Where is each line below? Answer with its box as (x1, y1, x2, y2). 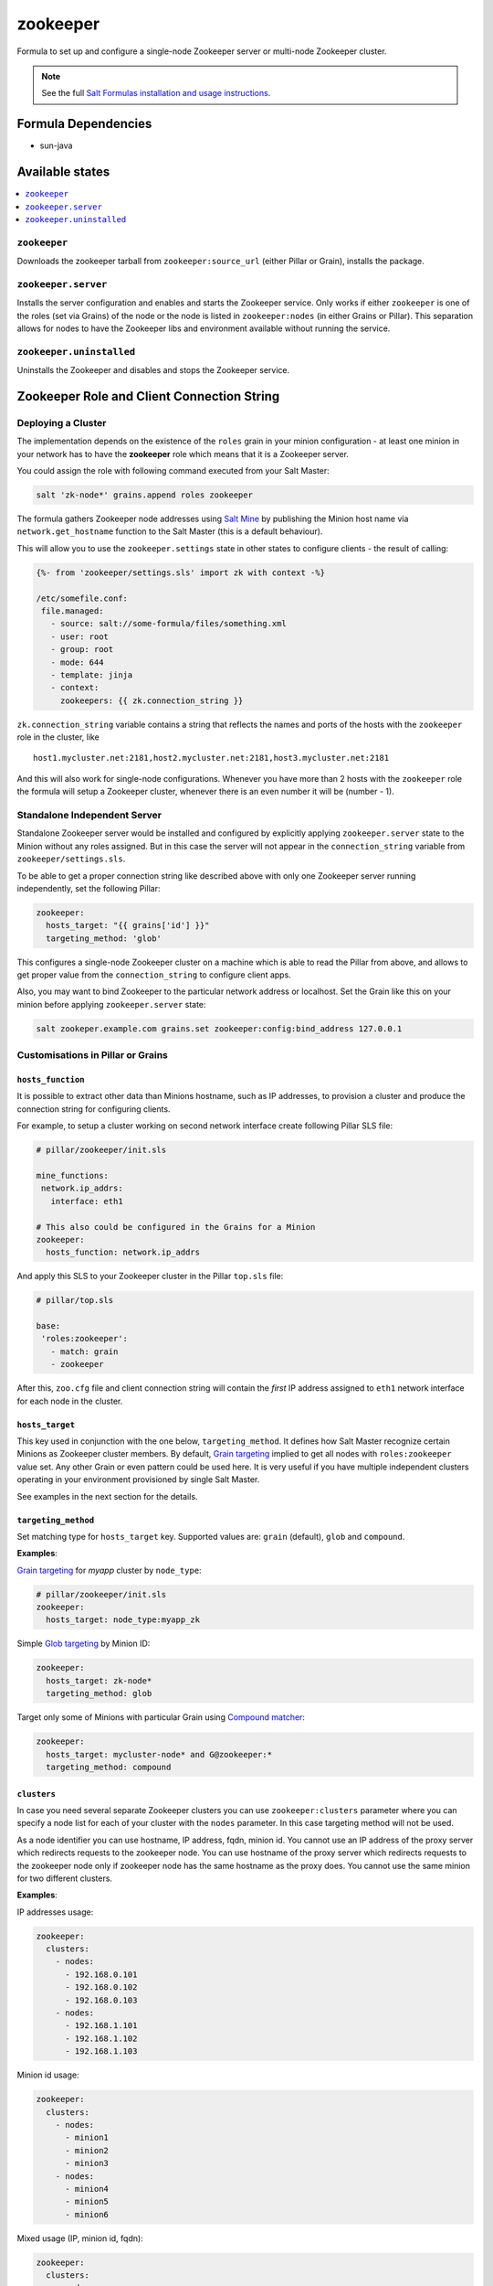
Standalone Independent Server (16, 809, 163, 822)
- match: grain (50, 1346, 119, 1357)
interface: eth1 (50, 1196, 123, 1206)
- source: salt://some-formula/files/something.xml (50, 618, 287, 629)
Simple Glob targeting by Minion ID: (16, 1638, 151, 1650)
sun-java (39, 140, 73, 151)
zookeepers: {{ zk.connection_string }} (59, 695, 244, 706)
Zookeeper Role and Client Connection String (16, 389, 280, 404)
